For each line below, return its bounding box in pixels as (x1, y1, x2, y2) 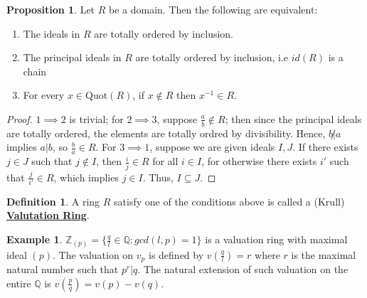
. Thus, (142, 169, 174, 184)
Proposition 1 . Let (6, 2, 95, 16)
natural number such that (6, 262, 119, 276)
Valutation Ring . (6, 208, 90, 223)
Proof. (6, 111, 33, 126)
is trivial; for (69, 111, 124, 126)
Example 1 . (6, 232, 63, 247)
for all (152, 154, 179, 169)
